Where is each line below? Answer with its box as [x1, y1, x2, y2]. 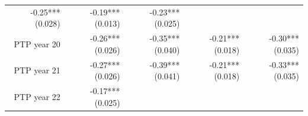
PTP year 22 [14, 90, 60, 102]
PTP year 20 [14, 37, 60, 50]
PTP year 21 [14, 64, 60, 76]
